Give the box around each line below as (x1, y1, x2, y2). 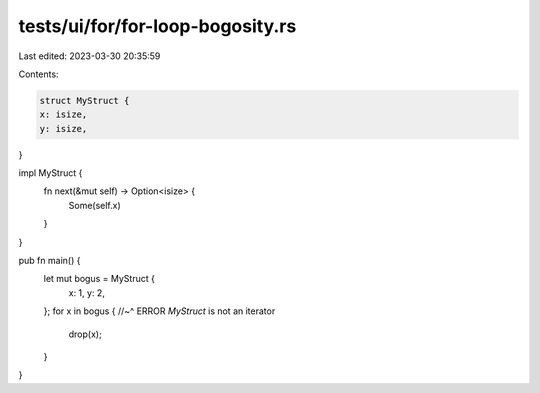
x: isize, (39, 109, 88, 120)
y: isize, (39, 123, 88, 134)
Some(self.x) (68, 199, 122, 211)
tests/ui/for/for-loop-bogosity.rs (18, 15, 297, 37)
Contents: (18, 68, 59, 80)
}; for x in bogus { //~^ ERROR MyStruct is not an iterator (43, 305, 276, 317)
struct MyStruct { (39, 95, 130, 106)
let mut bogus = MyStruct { (43, 273, 155, 285)
